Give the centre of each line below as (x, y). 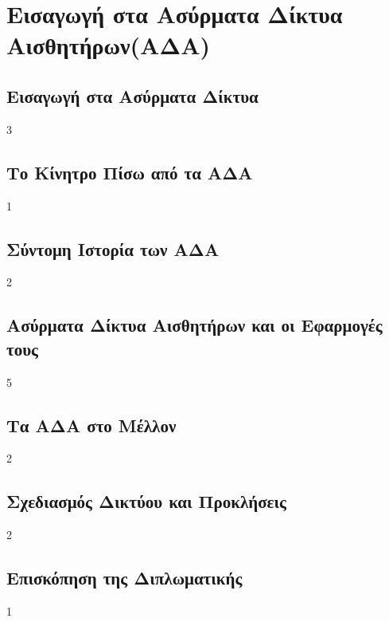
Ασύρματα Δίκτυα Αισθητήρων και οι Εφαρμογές (194, 325)
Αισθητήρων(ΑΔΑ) (109, 45)
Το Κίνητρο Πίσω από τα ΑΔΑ (130, 172)
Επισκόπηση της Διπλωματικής (124, 578)
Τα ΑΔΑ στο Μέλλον (91, 425)
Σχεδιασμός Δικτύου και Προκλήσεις (146, 501)
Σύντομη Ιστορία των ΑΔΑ (113, 248)
